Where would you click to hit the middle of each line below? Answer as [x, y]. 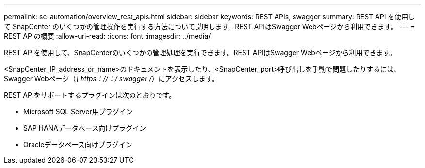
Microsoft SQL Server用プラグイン [78, 112]
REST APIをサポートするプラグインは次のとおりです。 [90, 95]
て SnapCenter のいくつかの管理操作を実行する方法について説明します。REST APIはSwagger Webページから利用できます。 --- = [210, 26]
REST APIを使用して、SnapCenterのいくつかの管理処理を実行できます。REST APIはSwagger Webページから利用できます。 [200, 53]
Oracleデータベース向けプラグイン [78, 145]
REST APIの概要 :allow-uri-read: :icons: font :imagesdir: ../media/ [107, 36]
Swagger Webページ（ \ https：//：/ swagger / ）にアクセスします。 [111, 79]
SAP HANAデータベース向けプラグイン [85, 128]
